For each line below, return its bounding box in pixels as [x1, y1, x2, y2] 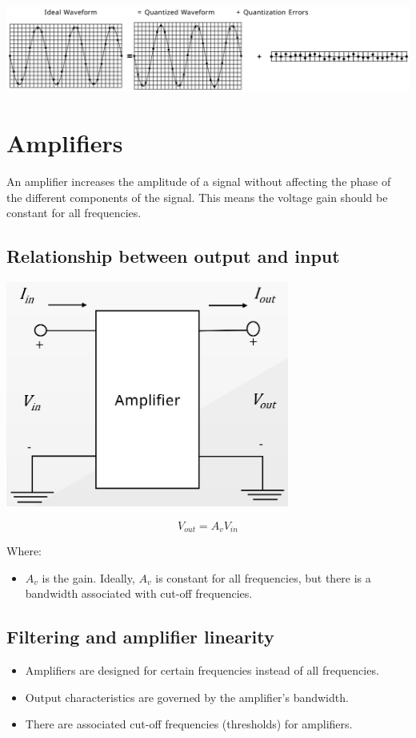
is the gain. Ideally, [42, 569, 135, 586]
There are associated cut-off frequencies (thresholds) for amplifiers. [25, 716, 353, 732]
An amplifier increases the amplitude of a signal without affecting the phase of [6, 173, 391, 190]
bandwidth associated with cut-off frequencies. [25, 585, 253, 602]
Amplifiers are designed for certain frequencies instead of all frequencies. [25, 662, 379, 679]
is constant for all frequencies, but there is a [155, 569, 371, 586]
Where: [6, 542, 42, 559]
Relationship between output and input [6, 244, 340, 268]
